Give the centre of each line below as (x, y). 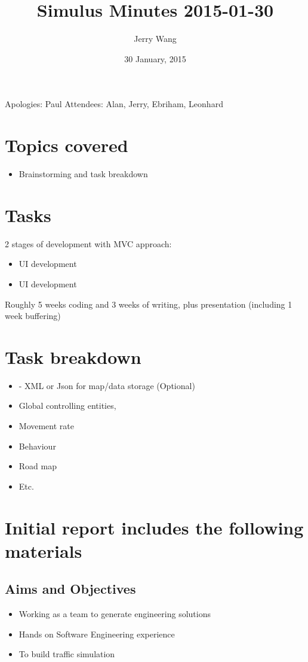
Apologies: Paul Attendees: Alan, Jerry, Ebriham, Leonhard (114, 104)
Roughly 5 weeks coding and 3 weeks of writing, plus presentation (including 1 (149, 304)
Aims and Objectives (70, 589)
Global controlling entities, (67, 406)
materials (44, 550)
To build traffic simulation (67, 654)
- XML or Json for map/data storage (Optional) (107, 385)
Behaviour (37, 446)
